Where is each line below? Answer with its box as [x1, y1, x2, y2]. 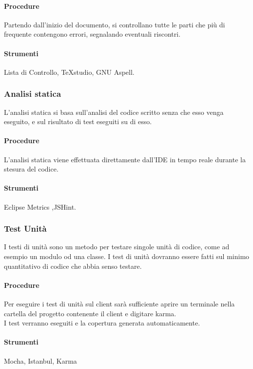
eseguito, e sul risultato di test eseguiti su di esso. [4, 116, 152, 127]
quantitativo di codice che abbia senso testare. [4, 260, 142, 271]
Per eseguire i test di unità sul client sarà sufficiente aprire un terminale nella [4, 298, 235, 308]
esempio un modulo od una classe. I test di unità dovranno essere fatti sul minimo [4, 251, 250, 261]
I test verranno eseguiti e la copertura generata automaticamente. [4, 318, 200, 328]
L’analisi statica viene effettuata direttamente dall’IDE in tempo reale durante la [4, 154, 246, 164]
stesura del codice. [4, 164, 58, 174]
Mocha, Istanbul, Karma [4, 355, 77, 366]
